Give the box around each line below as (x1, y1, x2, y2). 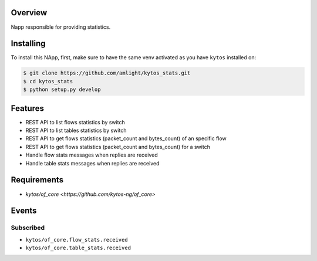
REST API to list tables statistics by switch (25, 127, 127, 134)
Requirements (11, 175, 64, 185)
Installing (11, 39, 46, 49)
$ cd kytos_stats (23, 78, 73, 84)
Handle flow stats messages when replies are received (25, 151, 158, 158)
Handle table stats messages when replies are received (25, 160, 160, 167)
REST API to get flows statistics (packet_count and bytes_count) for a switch (25, 143, 211, 150)
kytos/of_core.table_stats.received (25, 245, 131, 252)
